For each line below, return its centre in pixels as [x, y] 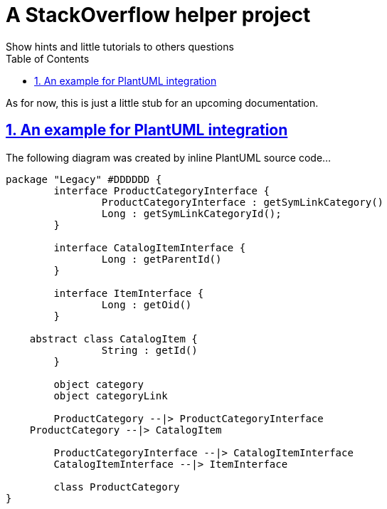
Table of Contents [48, 58]
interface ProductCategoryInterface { [161, 190]
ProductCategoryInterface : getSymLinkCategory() [243, 202]
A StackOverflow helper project [158, 15]
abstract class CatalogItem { [113, 339]
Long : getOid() [147, 304]
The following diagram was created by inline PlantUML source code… [169, 157]
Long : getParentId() [161, 259]
